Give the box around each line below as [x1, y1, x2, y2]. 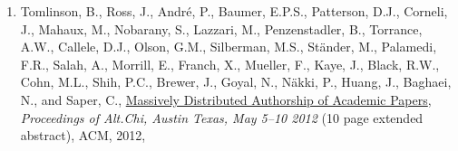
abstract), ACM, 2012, [20, 126, 146, 145]
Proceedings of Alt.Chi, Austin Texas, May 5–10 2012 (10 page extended [20, 108, 424, 127]
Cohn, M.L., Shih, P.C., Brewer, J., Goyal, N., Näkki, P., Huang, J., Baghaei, [20, 72, 452, 91]
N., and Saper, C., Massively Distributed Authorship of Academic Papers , [20, 90, 432, 109]
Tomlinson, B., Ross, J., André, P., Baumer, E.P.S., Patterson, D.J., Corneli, [20, 2, 448, 20]
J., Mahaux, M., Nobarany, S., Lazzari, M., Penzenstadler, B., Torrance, [20, 19, 423, 38]
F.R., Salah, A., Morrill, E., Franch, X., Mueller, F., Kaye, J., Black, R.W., [20, 54, 440, 73]
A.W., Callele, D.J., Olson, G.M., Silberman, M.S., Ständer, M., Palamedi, [20, 37, 437, 56]
